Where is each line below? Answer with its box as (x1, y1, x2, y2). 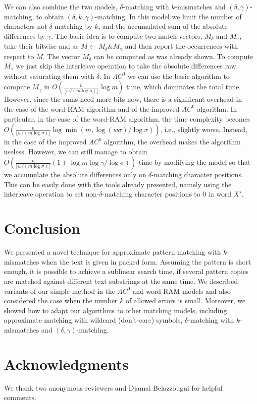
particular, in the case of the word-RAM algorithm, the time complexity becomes (4, 113, 251, 124)
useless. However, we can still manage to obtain (4, 146, 148, 156)
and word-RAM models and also (132, 285, 231, 296)
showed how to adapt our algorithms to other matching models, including (4, 305, 227, 315)
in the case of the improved (4, 136, 87, 147)
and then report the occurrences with (125, 41, 238, 51)
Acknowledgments (4, 353, 129, 374)
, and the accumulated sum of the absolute (98, 21, 228, 31)
